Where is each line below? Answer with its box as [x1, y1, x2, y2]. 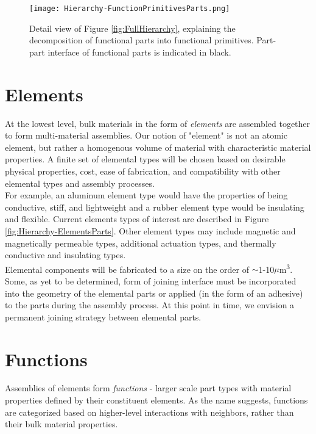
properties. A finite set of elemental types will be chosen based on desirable [5, 153, 286, 165]
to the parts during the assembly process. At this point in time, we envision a [5, 298, 295, 311]
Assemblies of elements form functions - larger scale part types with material [5, 382, 292, 394]
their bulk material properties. [5, 418, 118, 430]
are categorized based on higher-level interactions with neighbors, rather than [5, 405, 294, 418]
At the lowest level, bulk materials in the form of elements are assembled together [5, 117, 311, 129]
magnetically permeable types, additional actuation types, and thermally [5, 236, 276, 249]
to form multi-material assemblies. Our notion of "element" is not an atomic [5, 129, 287, 142]
